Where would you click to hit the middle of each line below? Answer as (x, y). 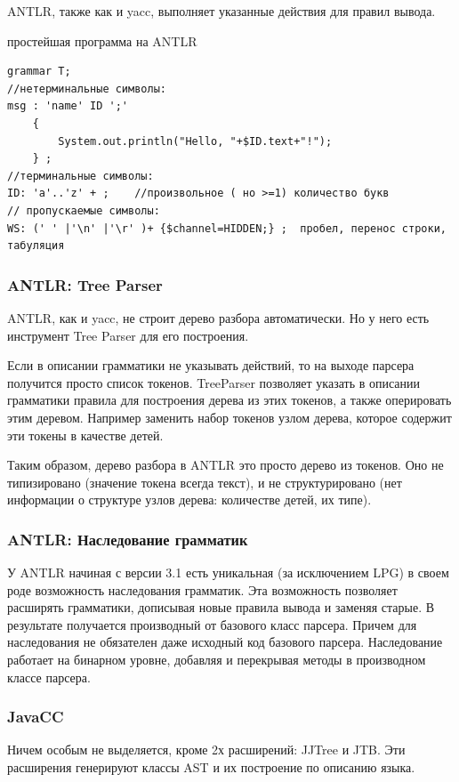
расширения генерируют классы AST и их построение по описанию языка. (211, 767)
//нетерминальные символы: (87, 89)
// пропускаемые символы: (84, 210)
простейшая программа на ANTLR (102, 40)
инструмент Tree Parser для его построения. (128, 335)
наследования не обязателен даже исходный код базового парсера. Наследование (225, 642)
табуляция (36, 246)
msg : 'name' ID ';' (68, 106)
